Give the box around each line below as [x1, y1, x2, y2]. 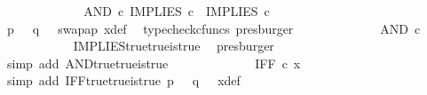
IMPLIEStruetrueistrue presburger [73, 36, 274, 55]
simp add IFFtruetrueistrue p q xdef [6, 71, 241, 90]
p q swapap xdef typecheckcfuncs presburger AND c [6, 19, 421, 37]
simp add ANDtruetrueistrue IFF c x [6, 53, 301, 72]
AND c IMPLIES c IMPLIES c [83, 2, 270, 20]
